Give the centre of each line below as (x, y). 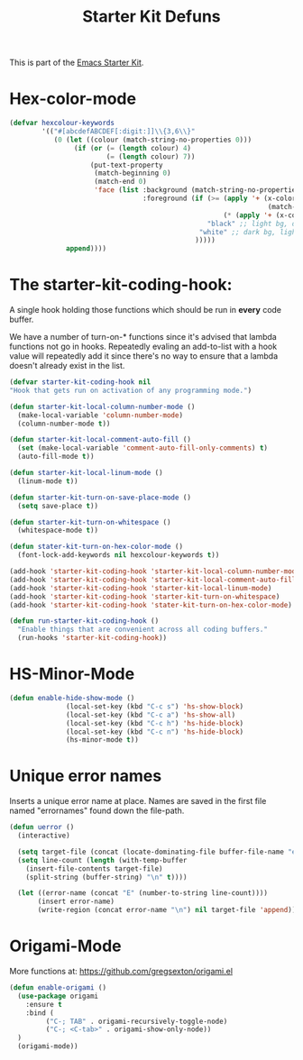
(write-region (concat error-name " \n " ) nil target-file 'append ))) (169, 910)
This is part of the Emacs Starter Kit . (77, 63)
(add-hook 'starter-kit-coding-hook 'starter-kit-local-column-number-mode (155, 571)
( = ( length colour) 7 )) (151, 156)
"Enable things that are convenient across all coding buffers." (143, 630)
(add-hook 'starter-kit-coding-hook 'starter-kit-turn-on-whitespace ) (145, 597)
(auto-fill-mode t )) (56, 457)
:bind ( (40, 1013)
